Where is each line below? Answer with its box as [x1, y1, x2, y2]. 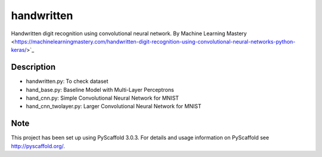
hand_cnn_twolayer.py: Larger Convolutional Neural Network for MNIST [26, 103, 202, 110]
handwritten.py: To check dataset [26, 78, 109, 85]
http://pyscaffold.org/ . [11, 142, 66, 149]
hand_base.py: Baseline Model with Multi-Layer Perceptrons [26, 86, 174, 93]
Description [11, 62, 56, 72]
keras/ [11, 47, 27, 54]
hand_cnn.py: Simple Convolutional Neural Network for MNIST [26, 94, 179, 101]
